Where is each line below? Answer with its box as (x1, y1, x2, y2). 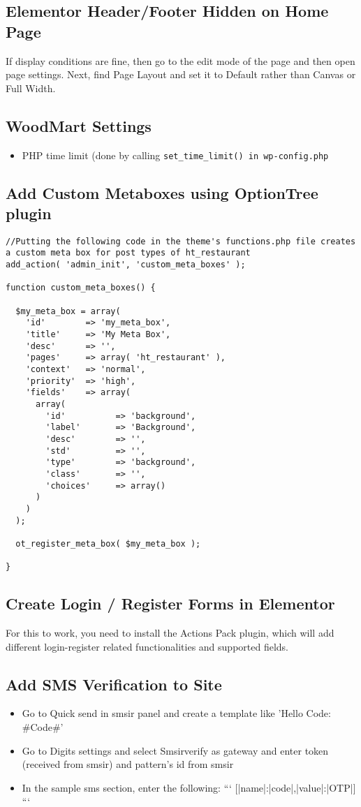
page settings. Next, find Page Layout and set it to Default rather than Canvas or (6, 67, 356, 82)
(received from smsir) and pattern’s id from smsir (22, 757, 234, 771)
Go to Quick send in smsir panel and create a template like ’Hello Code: (22, 706, 331, 720)
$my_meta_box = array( (15, 306, 121, 316)
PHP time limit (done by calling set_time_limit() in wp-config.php (22, 147, 329, 162)
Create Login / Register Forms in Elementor (6, 593, 335, 614)
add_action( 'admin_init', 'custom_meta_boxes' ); (6, 260, 246, 270)
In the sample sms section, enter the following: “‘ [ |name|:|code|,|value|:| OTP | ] (22, 780, 356, 794)
